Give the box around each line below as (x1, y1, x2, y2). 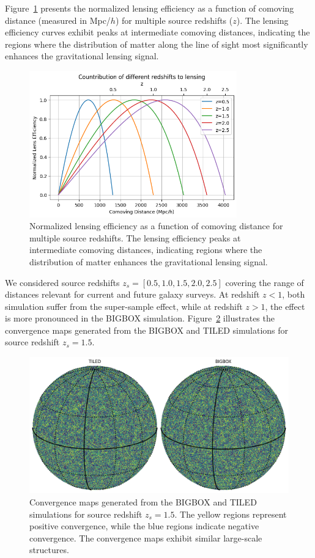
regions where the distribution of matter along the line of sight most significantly (5, 37, 308, 50)
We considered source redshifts (5, 276, 120, 288)
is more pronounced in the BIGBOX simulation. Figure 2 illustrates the (5, 312, 275, 325)
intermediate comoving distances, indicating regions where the (29, 243, 262, 256)
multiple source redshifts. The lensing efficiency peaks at (29, 231, 241, 244)
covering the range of (225, 276, 304, 288)
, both (282, 288, 305, 301)
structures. (29, 543, 69, 556)
